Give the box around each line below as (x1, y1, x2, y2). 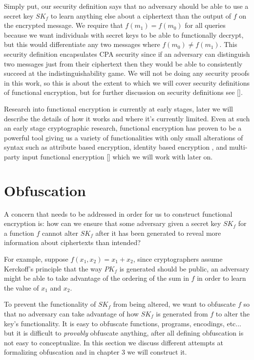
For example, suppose (4, 254, 68, 264)
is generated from (156, 308, 208, 318)
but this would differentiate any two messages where (4, 39, 160, 49)
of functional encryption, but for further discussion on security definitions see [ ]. (4, 87, 243, 97)
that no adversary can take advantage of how (4, 308, 139, 318)
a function (4, 227, 34, 238)
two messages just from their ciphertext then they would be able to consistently (4, 58, 243, 68)
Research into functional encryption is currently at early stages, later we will (4, 103, 233, 113)
